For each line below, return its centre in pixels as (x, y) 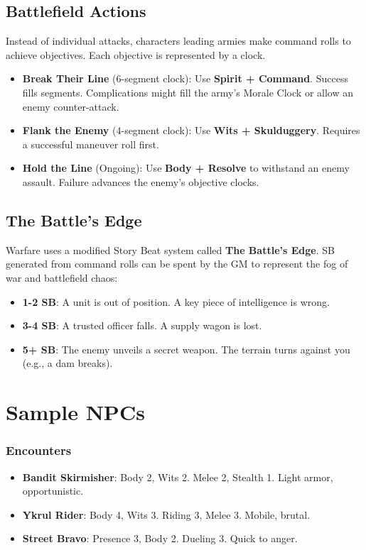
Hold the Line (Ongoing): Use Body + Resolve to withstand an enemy (186, 168)
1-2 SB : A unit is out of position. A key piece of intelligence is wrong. (176, 301)
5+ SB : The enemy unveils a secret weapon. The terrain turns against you (186, 349)
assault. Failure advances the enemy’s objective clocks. (141, 181)
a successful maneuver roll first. (91, 144)
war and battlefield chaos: (62, 277)
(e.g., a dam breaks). (68, 363)
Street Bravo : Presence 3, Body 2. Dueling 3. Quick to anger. (160, 538)
